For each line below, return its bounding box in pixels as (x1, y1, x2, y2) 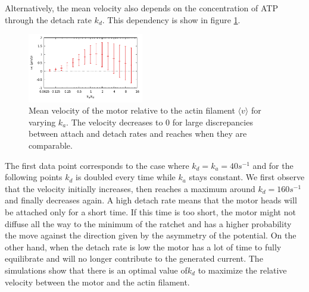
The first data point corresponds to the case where (5, 159, 189, 171)
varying (29, 115, 56, 128)
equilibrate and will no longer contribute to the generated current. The (5, 252, 263, 265)
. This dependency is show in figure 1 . (102, 13, 241, 26)
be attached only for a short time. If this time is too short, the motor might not (5, 206, 296, 218)
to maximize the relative (198, 263, 287, 276)
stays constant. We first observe (189, 171, 305, 183)
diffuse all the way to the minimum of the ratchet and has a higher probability (5, 217, 292, 230)
